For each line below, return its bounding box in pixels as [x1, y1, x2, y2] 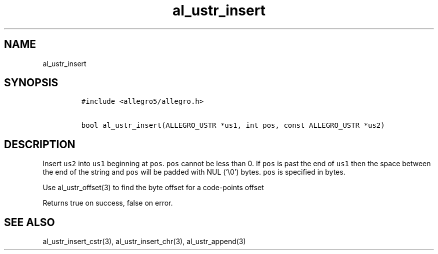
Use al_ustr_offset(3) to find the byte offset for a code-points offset [42, 183, 264, 192]
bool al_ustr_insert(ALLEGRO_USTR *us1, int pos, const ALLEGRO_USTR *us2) [81, 121, 385, 130]
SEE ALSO [4, 216, 55, 229]
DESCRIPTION [4, 138, 75, 151]
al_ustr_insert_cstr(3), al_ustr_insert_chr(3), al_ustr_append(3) [42, 237, 246, 246]
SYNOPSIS [4, 76, 58, 89]
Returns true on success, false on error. [42, 199, 173, 208]
